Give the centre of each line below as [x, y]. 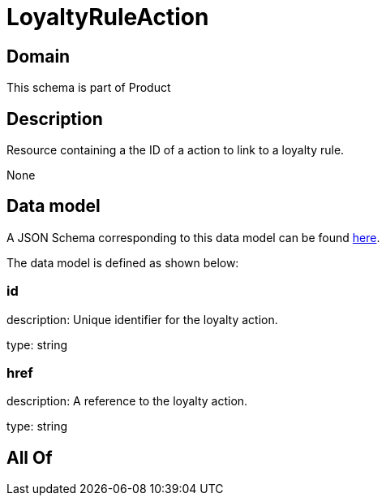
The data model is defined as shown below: [123, 262]
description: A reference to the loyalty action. [127, 401]
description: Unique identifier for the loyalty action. [142, 319]
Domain [39, 56]
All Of [30, 457]
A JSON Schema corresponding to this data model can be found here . [193, 237]
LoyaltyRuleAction [108, 17]
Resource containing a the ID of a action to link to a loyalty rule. [176, 150]
